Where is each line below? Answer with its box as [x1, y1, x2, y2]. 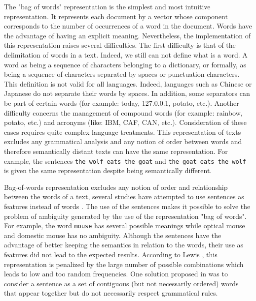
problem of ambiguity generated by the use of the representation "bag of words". [4, 211, 247, 221]
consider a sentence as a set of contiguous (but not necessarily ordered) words [4, 278, 239, 288]
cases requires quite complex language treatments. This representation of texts [4, 126, 241, 137]
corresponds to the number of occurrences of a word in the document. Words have [4, 21, 252, 31]
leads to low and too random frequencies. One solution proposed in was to [4, 269, 228, 279]
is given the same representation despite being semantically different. [4, 165, 212, 176]
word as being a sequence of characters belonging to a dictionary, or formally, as [4, 59, 246, 69]
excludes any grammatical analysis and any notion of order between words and [4, 136, 242, 147]
